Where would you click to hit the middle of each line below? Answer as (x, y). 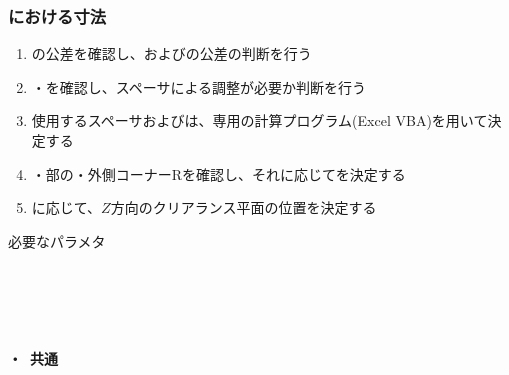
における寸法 (57, 15)
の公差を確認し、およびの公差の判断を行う (171, 53)
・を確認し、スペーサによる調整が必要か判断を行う (199, 86)
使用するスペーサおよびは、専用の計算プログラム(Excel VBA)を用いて (259, 120)
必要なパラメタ (57, 240)
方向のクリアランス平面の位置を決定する (243, 207)
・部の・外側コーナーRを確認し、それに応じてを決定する (218, 173)
